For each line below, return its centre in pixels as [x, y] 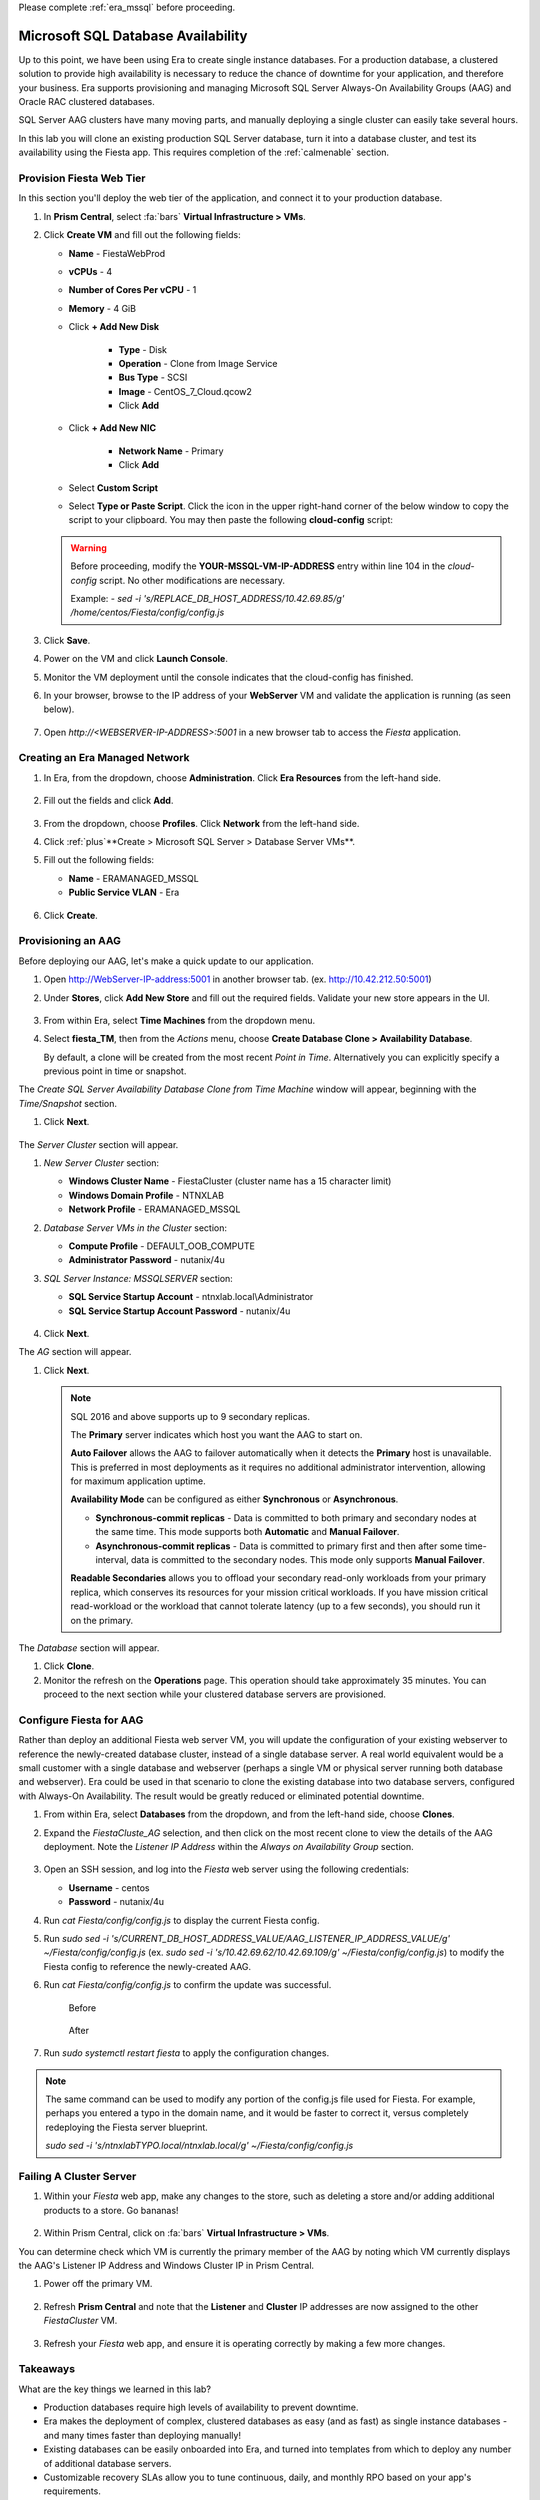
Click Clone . [69, 1666]
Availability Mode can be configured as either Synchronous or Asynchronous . [234, 1499]
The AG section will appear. [75, 1352]
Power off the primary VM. [98, 2284]
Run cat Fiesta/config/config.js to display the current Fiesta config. [181, 1920]
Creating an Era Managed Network [104, 758]
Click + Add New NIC [112, 428]
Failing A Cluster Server [77, 2177]
